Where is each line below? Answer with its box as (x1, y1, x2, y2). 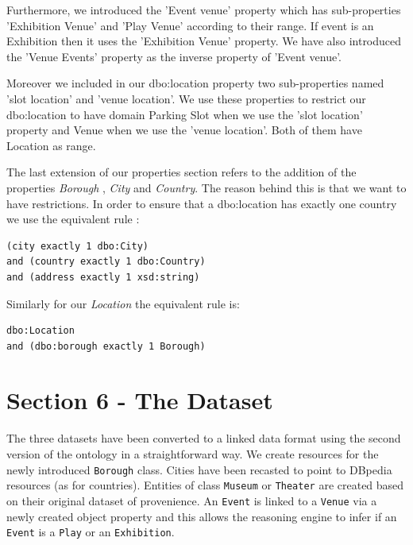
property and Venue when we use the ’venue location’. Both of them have (6, 122, 362, 138)
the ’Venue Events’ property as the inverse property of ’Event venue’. (6, 48, 342, 64)
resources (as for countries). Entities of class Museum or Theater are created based (6, 477, 404, 493)
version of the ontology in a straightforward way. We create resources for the (6, 446, 379, 462)
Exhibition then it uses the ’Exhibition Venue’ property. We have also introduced (6, 33, 402, 49)
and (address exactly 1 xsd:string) (6, 271, 200, 283)
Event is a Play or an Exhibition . (6, 524, 175, 540)
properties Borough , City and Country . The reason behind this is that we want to (6, 179, 407, 195)
